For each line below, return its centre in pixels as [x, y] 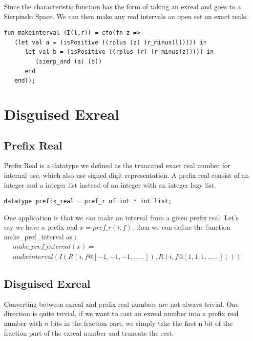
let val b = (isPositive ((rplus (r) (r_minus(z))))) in [119, 52]
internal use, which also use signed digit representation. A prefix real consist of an [126, 175]
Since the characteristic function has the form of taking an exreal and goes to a [123, 6]
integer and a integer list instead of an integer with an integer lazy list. [110, 184]
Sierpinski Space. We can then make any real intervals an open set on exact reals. [126, 16]
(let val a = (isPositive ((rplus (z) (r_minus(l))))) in [111, 42]
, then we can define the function [181, 227]
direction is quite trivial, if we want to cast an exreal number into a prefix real [121, 313]
